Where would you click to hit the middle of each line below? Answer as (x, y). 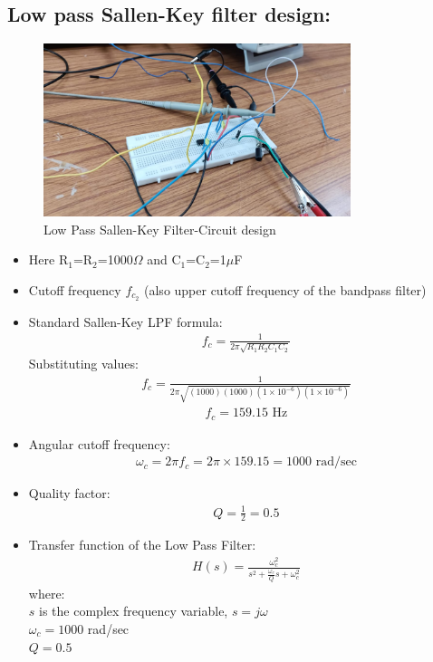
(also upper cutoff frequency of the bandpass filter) (285, 289)
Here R (48, 259)
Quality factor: (69, 493)
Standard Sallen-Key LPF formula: (125, 321)
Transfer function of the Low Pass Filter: (142, 545)
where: (47, 593)
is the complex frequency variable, (134, 611)
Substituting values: (83, 364)
